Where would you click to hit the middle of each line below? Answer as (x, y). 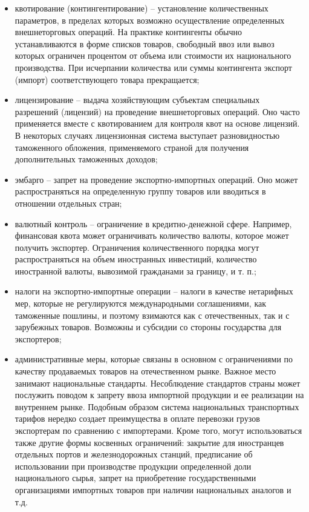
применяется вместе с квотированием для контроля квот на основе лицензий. (157, 123)
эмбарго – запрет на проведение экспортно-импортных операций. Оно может (156, 179)
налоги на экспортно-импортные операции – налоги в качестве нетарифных (154, 291)
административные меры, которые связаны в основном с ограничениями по (154, 359)
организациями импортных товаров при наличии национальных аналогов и (153, 489)
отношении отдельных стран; (68, 203)
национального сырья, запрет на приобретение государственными (135, 478)
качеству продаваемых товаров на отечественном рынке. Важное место (145, 371)
